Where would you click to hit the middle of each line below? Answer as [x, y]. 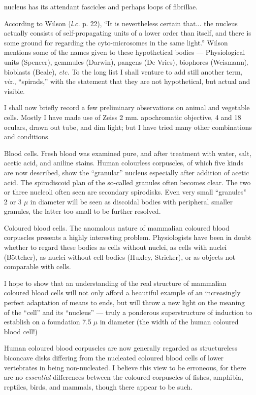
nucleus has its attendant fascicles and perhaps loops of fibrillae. [101, 6]
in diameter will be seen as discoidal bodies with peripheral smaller [131, 201]
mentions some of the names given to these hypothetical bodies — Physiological [125, 52]
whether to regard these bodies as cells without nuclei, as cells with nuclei [115, 247]
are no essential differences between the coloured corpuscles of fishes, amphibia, [124, 377]
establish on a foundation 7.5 [48, 322]
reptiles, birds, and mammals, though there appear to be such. [98, 386]
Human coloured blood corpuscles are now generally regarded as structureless [121, 348]
